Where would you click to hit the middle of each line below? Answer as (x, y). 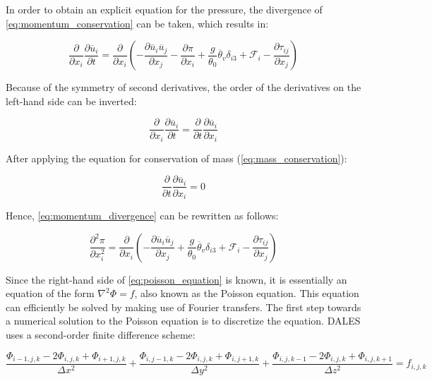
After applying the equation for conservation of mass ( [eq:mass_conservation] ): (176, 158)
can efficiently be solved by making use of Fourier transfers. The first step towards (184, 307)
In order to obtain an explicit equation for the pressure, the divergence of (164, 9)
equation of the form (50, 293)
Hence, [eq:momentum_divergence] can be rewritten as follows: (142, 215)
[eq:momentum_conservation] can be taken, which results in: (137, 23)
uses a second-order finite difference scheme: (101, 334)
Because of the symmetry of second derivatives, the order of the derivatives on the (184, 87)
